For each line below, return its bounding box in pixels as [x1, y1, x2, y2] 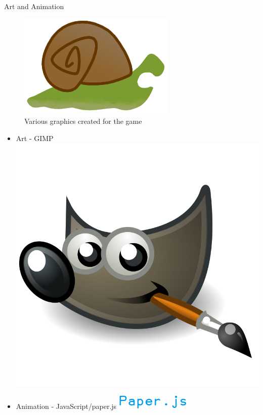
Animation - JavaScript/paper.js [16, 401, 117, 411]
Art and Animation [4, 1, 64, 11]
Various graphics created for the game [24, 116, 142, 126]
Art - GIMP [16, 132, 54, 143]
